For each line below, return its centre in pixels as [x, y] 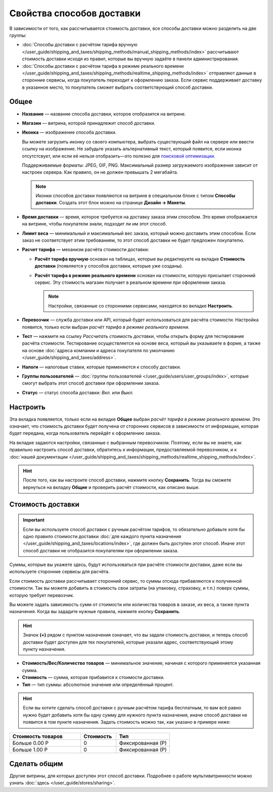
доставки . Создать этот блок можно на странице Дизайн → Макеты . [111, 203]
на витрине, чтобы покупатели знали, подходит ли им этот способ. [94, 224]
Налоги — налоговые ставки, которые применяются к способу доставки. [102, 367]
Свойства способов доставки [75, 13]
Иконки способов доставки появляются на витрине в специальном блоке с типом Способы [135, 196]
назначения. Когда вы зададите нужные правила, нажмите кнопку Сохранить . [95, 612]
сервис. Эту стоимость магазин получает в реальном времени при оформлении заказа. [130, 282]
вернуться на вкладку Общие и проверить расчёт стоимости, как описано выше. [111, 487]
